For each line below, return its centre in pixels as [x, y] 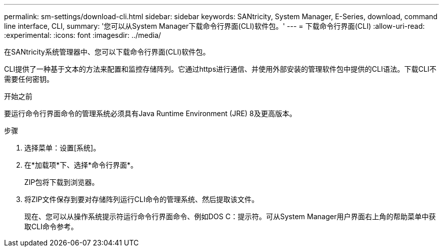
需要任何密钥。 [29, 79]
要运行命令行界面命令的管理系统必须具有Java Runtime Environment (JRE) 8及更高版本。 [150, 113]
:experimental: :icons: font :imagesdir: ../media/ [83, 35]
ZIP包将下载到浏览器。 [62, 182]
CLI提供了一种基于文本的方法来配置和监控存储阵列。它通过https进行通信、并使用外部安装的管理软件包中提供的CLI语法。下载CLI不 [220, 69]
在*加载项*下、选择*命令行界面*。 [81, 165]
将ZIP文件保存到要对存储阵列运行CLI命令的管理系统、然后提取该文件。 [142, 199]
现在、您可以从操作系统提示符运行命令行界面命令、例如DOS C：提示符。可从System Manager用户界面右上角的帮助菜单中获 [230, 216]
